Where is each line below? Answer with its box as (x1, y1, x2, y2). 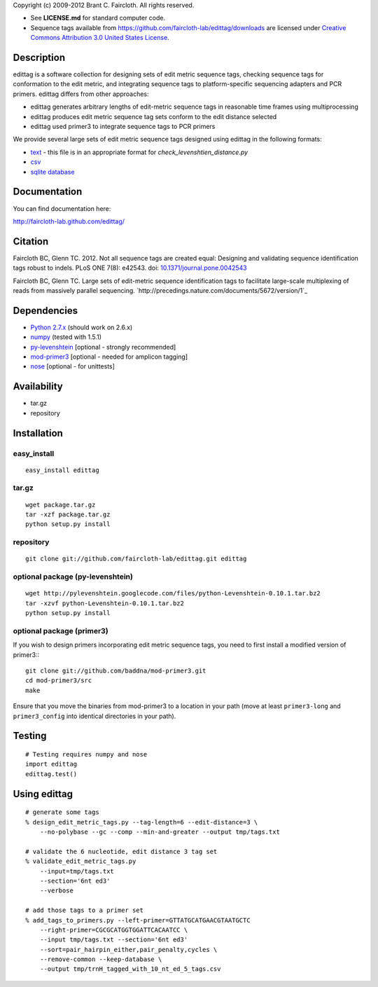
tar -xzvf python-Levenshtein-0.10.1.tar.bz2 (25, 599, 185, 607)
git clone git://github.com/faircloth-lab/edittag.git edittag (25, 555, 247, 563)
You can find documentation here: (13, 204, 111, 213)
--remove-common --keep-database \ (39, 955, 162, 963)
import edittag (25, 760, 78, 768)
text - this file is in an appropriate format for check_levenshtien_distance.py (30, 148, 248, 156)
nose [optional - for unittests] (30, 362, 115, 371)
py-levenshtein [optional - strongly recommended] (30, 343, 176, 351)
